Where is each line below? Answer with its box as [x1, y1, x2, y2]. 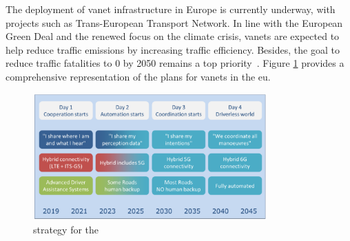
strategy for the [33, 222, 99, 236]
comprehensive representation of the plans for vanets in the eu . [6, 69, 271, 83]
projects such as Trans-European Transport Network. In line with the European [6, 15, 343, 30]
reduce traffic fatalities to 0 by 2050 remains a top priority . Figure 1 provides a [6, 56, 344, 70]
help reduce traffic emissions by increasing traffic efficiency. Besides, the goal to [6, 42, 340, 56]
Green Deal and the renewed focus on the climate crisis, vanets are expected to [6, 29, 340, 43]
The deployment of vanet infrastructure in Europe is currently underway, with [6, 2, 336, 16]
